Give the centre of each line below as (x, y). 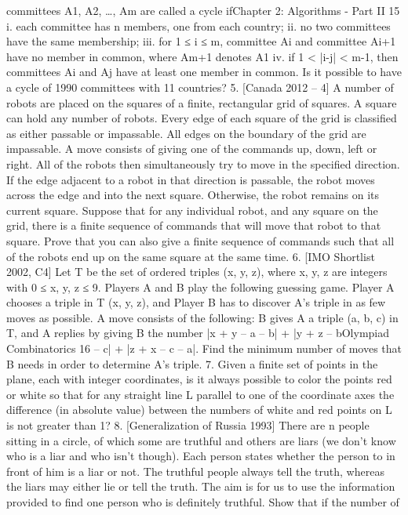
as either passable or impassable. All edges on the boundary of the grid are (186, 133)
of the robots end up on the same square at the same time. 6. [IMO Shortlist (191, 256)
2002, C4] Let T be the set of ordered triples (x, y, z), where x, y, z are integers (197, 272)
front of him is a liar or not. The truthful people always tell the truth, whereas (195, 471)
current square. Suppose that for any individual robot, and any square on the (192, 210)
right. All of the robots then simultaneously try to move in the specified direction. (203, 163)
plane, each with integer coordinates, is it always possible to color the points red (199, 379)
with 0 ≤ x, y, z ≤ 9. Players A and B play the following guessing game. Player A (200, 287)
